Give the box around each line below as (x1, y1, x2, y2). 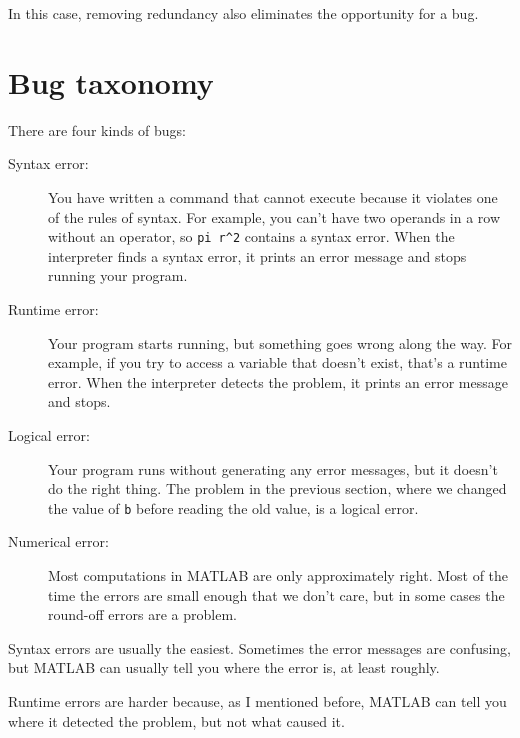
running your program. (48, 265, 188, 286)
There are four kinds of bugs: (8, 119, 187, 140)
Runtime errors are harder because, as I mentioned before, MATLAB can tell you (8, 690, 507, 711)
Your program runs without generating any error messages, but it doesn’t (48, 458, 498, 479)
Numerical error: (8, 531, 109, 552)
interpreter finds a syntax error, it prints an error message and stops (48, 245, 467, 266)
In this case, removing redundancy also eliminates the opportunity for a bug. (8, 3, 479, 23)
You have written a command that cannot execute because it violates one (48, 186, 498, 207)
